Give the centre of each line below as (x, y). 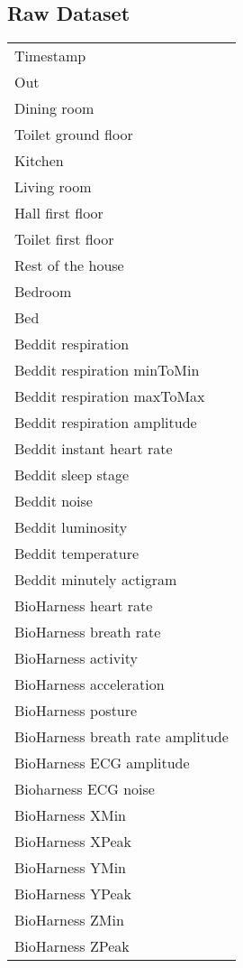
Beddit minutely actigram (96, 580)
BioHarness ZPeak (72, 946)
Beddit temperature (77, 554)
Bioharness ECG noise (85, 789)
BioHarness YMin (71, 868)
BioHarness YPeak (73, 894)
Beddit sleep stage (72, 475)
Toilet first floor (64, 239)
